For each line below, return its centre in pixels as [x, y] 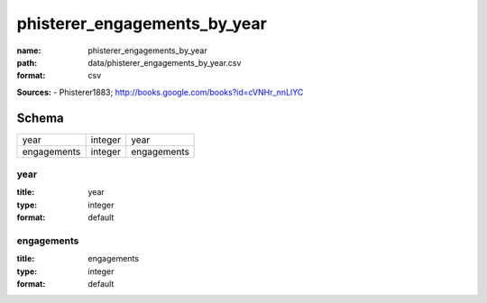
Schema [41, 118]
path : [27, 62]
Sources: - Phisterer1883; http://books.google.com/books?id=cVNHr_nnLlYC [160, 92]
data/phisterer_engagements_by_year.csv [165, 62]
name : [29, 50]
